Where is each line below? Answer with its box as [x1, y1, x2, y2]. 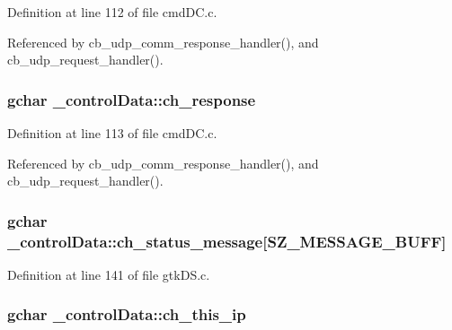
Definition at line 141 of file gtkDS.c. [7, 265, 210, 283]
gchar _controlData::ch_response [7, 88, 256, 110]
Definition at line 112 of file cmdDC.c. [7, 3, 217, 21]
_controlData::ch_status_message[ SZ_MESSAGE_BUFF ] [7, 230, 447, 252]
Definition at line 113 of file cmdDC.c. [7, 124, 217, 142]
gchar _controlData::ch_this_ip [7, 303, 246, 326]
